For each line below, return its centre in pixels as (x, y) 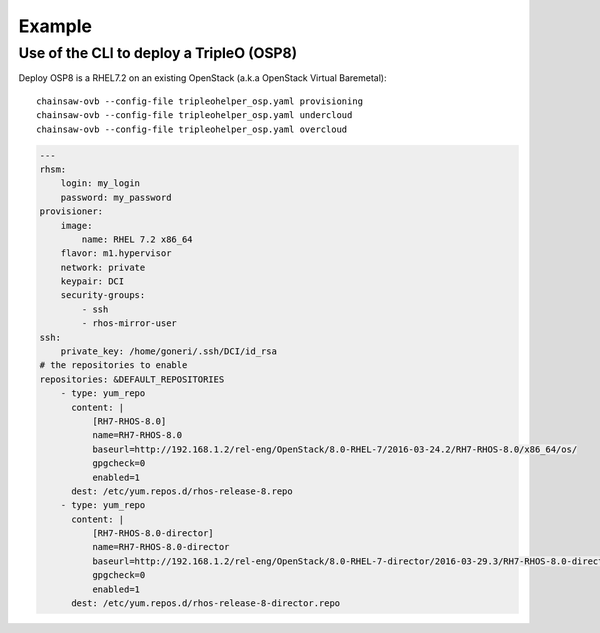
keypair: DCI (92, 281)
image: (76, 225)
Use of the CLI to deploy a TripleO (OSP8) (158, 53)
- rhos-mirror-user (129, 323)
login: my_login (100, 183)
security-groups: (103, 295)
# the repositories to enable (113, 365)
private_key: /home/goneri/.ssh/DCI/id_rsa (168, 351)
